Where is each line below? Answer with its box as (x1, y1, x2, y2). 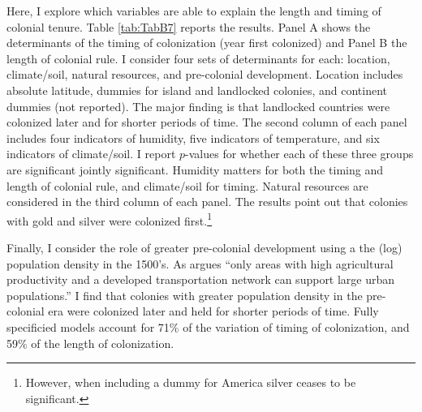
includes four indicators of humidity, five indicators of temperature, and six (6, 129, 380, 146)
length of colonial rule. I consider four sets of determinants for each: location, (6, 49, 390, 67)
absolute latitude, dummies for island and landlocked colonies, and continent (6, 81, 387, 98)
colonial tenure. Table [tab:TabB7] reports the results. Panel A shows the (6, 18, 371, 35)
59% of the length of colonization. (6, 334, 174, 351)
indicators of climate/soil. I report (6, 145, 176, 162)
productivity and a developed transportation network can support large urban (6, 271, 395, 288)
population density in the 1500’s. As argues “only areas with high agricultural (6, 255, 394, 272)
